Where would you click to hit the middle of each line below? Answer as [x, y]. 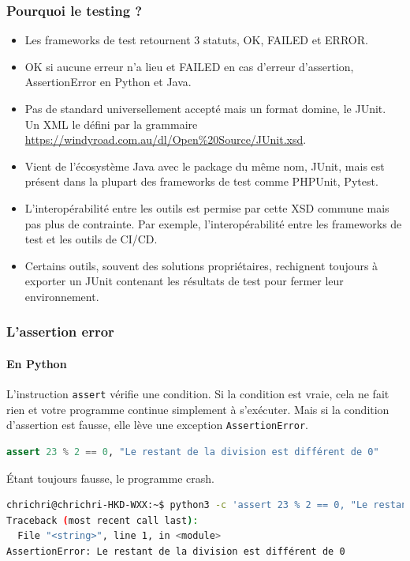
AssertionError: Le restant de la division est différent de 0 [176, 552]
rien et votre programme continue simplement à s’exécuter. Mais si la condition [198, 409]
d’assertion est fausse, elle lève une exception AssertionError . [157, 425]
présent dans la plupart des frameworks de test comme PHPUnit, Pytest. [201, 181]
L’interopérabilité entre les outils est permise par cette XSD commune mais [207, 207]
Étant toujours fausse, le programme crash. [110, 478]
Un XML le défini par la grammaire [111, 124]
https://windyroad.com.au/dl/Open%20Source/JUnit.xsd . [166, 139]
